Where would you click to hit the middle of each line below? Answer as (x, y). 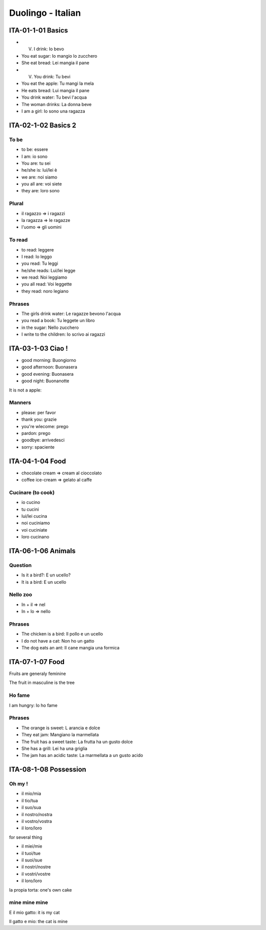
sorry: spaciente (38, 447)
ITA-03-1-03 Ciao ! (39, 348)
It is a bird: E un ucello (44, 582)
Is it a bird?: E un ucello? (46, 575)
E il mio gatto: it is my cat (34, 912)
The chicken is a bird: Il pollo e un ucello (62, 634)
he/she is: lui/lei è (39, 170)
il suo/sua (31, 807)
